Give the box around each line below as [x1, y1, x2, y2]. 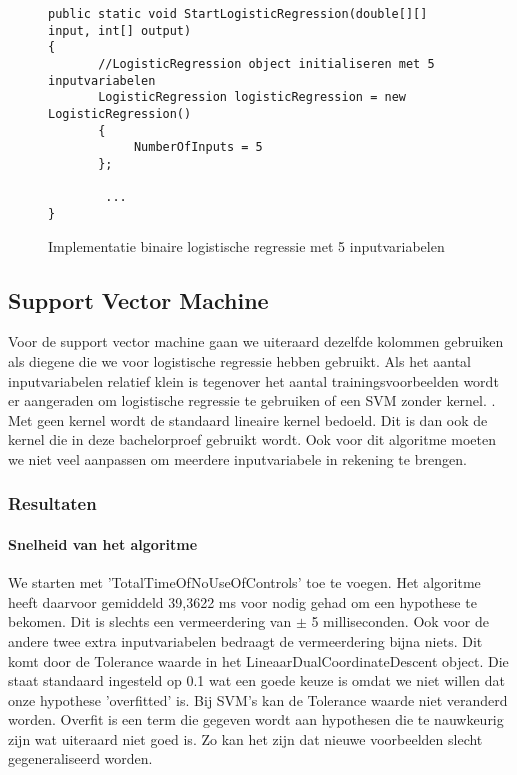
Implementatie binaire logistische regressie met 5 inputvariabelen [48, 235, 445, 256]
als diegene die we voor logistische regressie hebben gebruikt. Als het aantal [8, 350, 471, 371]
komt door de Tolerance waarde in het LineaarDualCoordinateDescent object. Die [8, 650, 509, 671]
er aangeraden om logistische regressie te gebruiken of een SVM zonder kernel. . [8, 390, 496, 411]
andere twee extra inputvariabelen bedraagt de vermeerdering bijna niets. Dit [8, 630, 483, 651]
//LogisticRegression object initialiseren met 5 [98, 56, 435, 71]
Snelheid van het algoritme [8, 533, 198, 554]
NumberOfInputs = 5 [133, 140, 263, 155]
